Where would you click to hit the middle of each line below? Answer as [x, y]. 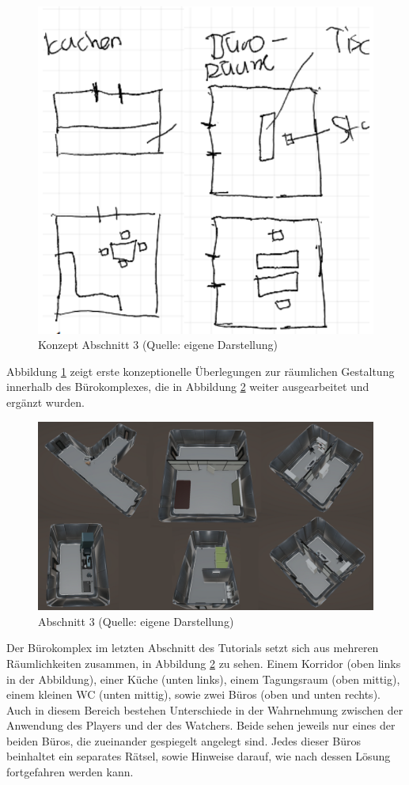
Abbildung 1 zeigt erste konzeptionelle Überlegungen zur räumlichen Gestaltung [201, 371]
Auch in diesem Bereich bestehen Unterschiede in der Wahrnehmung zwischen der [205, 709]
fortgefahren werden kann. [70, 772]
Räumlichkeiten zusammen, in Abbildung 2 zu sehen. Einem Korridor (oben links [204, 663]
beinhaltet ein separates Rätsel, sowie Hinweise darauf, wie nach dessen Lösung [199, 756]
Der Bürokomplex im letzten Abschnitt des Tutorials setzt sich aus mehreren [193, 648]
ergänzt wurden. [45, 402]
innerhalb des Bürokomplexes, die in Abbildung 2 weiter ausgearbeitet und [188, 387]
